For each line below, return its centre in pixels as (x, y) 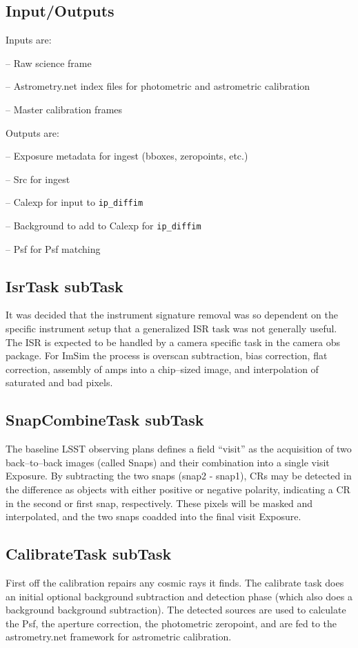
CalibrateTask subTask (89, 554)
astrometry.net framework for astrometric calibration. (119, 637)
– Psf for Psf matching (53, 248)
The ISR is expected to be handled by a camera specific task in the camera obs (173, 342)
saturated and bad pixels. (59, 382)
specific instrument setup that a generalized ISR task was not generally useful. (171, 328)
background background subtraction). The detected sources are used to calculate (176, 610)
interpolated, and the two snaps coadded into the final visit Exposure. (153, 516)
